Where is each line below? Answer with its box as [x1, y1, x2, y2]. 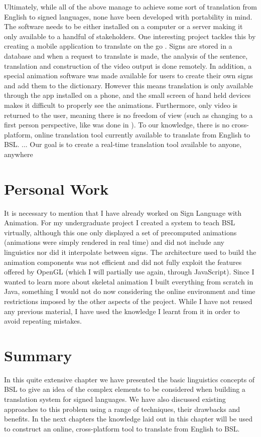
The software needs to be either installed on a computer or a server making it [4, 21, 243, 32]
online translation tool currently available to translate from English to [35, 129, 250, 139]
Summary [4, 345, 72, 365]
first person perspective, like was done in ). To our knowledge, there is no [4, 119, 229, 130]
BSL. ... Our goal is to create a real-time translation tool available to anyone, [4, 139, 242, 150]
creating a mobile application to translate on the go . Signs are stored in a [4, 41, 232, 51]
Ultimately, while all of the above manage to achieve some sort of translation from [4, 2, 257, 12]
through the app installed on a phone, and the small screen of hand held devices [4, 90, 251, 100]
